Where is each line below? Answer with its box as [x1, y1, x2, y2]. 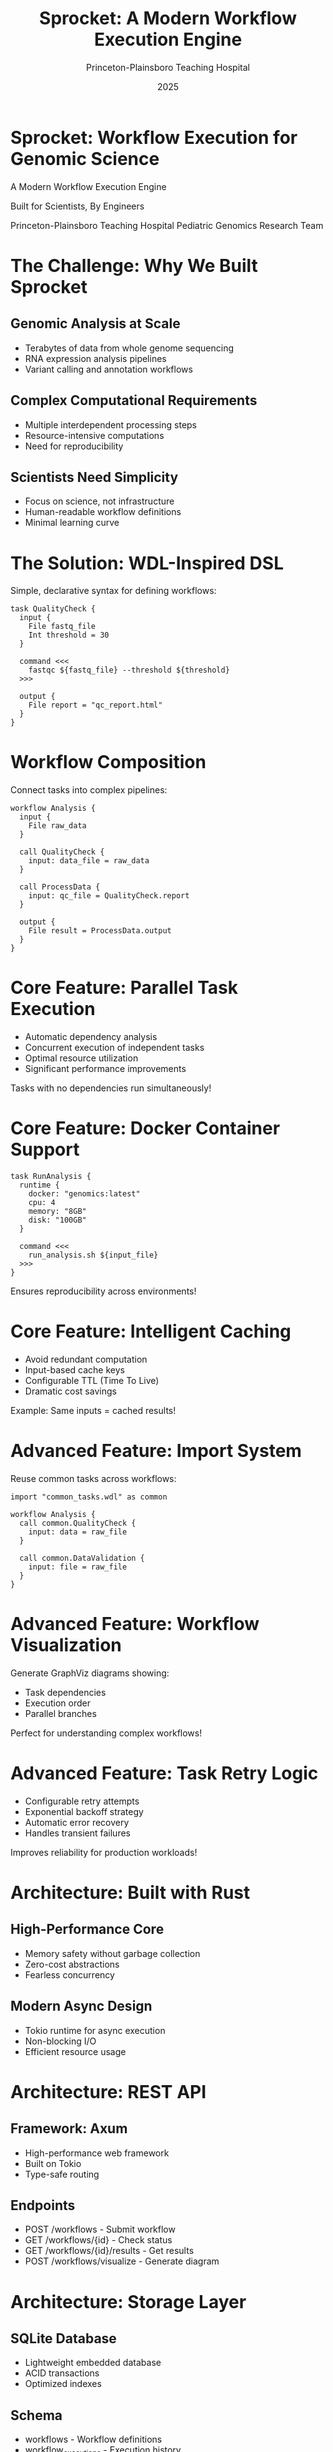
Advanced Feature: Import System [10, 1440, 302, 1462]
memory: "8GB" [28, 1207, 87, 1217]
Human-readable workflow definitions [24, 506, 182, 518]
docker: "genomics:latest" [28, 1189, 141, 1199]
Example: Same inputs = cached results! [10, 1405, 177, 1416]
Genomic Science [10, 147, 160, 170]
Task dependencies [24, 1686, 107, 1698]
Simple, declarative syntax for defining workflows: [10, 585, 217, 597]
